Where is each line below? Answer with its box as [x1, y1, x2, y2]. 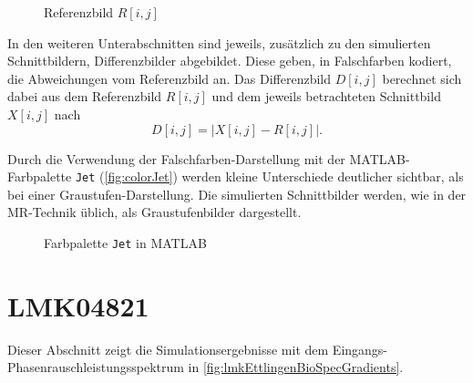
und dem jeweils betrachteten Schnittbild [211, 87, 441, 106]
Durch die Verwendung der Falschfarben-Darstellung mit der [7, 149, 345, 168]
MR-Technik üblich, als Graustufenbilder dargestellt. [7, 202, 302, 222]
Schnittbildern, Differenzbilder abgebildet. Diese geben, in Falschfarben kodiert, [7, 51, 452, 70]
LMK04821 [7, 286, 149, 324]
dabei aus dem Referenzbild [7, 87, 162, 106]
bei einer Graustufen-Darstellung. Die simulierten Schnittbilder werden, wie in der [7, 184, 467, 203]
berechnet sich [382, 68, 462, 88]
